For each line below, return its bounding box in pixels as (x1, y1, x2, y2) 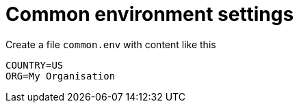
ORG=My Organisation (5, 70, 116, 82)
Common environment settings (5, 3, 294, 26)
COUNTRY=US (5, 59, 64, 71)
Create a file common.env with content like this (5, 38, 216, 50)
